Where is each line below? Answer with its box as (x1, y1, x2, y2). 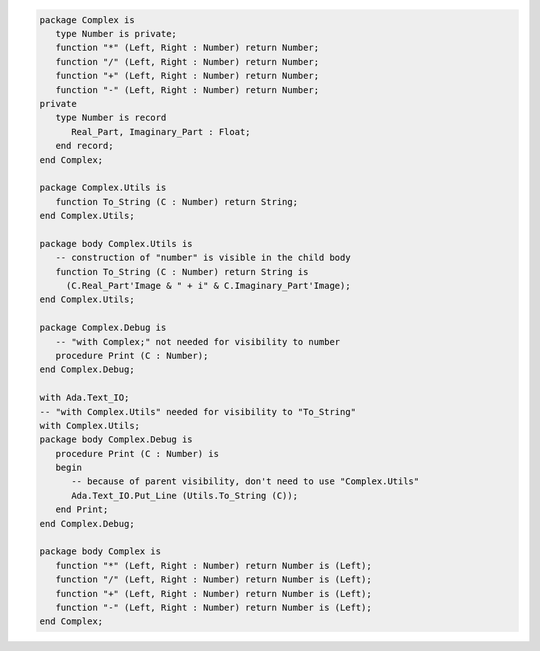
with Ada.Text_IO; (39, 392, 130, 404)
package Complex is (39, 14, 135, 25)
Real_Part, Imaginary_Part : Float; (71, 126, 251, 137)
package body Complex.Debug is (39, 434, 194, 445)
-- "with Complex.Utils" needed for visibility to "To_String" (39, 406, 357, 417)
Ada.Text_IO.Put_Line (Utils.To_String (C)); (71, 490, 299, 501)
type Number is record (55, 112, 167, 124)
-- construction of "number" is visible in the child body (55, 252, 351, 264)
